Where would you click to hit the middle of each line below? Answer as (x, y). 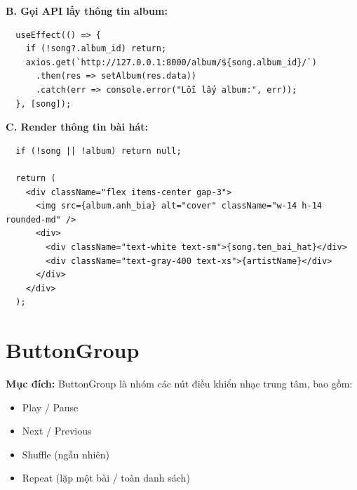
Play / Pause (50, 407)
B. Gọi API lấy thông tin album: (87, 11)
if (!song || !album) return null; (99, 151)
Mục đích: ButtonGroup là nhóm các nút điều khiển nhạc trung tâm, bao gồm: (179, 383)
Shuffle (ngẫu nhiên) (66, 454)
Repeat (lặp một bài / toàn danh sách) (106, 478)
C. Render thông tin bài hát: (77, 127)
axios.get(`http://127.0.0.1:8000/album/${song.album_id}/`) (171, 62)
